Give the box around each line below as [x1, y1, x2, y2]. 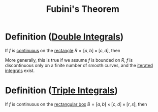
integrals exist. [5, 68, 35, 74]
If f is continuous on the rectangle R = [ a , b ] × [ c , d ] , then [5, 47, 121, 53]
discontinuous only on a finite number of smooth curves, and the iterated [5, 62, 153, 68]
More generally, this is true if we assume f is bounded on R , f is [5, 57, 133, 63]
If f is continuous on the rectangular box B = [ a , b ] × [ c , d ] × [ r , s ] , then [5, 101, 147, 107]
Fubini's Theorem [46, 3, 120, 15]
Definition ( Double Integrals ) [5, 31, 124, 42]
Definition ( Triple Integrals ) [5, 85, 118, 96]
